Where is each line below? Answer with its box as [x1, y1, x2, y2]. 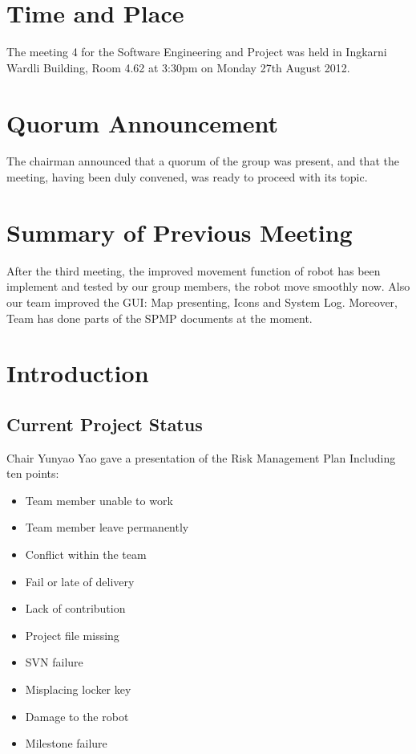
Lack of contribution [25, 600, 126, 617]
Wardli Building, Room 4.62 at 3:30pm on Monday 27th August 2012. [6, 59, 350, 75]
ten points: [6, 465, 59, 482]
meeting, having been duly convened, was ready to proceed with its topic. [6, 169, 368, 185]
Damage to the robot [25, 707, 129, 724]
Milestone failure [25, 735, 107, 752]
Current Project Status [6, 411, 203, 436]
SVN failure [25, 654, 83, 670]
